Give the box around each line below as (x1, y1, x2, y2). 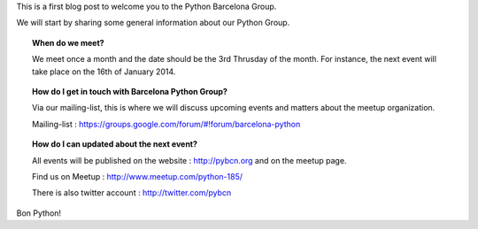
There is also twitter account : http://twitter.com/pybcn (32, 187, 232, 198)
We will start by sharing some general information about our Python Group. (16, 18, 290, 28)
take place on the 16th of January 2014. (32, 66, 176, 77)
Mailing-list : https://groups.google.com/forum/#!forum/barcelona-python (32, 118, 301, 129)
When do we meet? (32, 37, 105, 48)
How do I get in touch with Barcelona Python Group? (32, 86, 227, 96)
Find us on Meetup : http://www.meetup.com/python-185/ (32, 171, 243, 181)
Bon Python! (16, 208, 62, 218)
